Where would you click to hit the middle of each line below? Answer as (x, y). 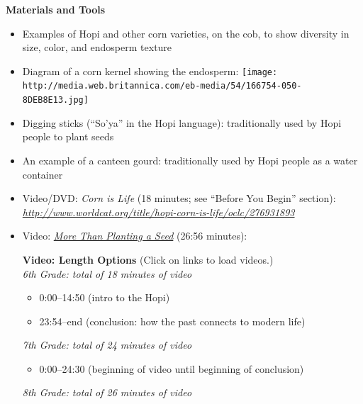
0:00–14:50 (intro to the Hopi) (105, 297)
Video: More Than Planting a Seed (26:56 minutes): (135, 236)
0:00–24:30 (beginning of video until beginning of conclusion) (172, 368)
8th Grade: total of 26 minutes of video (107, 392)
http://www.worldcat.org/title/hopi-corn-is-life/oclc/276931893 (158, 212)
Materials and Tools (56, 9)
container (43, 174)
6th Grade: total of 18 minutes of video (107, 273)
